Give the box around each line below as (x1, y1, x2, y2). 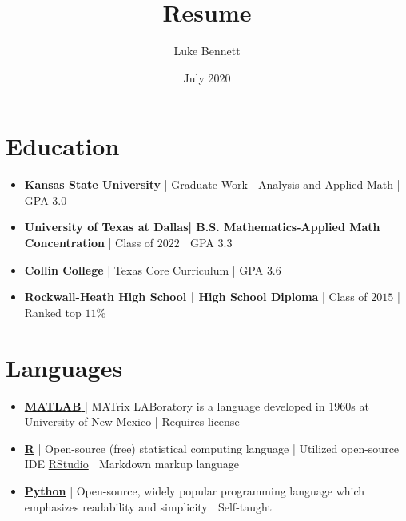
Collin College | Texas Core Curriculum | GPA (24, 261, 264, 278)
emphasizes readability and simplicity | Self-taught (24, 498, 272, 515)
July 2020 (183, 69, 231, 86)
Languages (6, 351, 123, 383)
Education (6, 130, 120, 162)
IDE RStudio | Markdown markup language (24, 455, 240, 472)
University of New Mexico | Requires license (24, 413, 240, 430)
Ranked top (24, 303, 82, 320)
